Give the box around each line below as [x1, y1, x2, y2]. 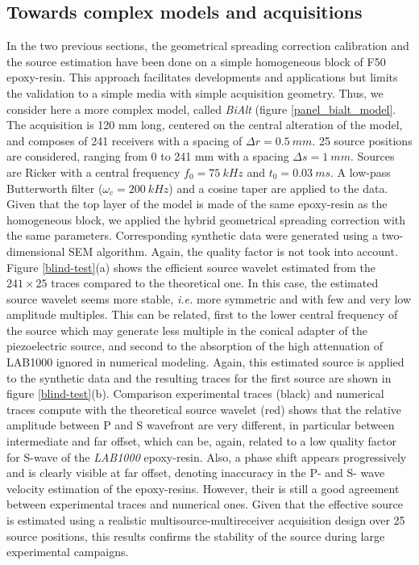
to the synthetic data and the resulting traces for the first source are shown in [6, 369, 392, 386]
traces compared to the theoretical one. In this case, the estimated [51, 274, 379, 291]
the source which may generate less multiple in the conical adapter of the [6, 321, 367, 338]
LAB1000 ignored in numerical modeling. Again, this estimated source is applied [6, 354, 404, 370]
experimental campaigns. [6, 543, 129, 560]
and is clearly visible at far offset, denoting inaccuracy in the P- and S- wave [6, 464, 385, 481]
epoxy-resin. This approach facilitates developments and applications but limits [6, 69, 398, 86]
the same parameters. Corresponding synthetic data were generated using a [6, 227, 379, 244]
